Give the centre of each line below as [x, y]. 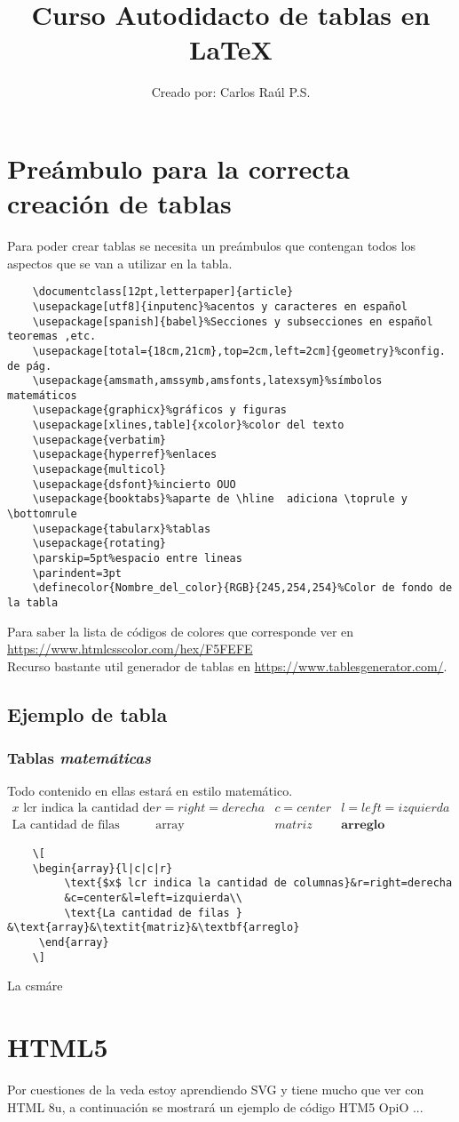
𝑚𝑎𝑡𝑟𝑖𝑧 [293, 825]
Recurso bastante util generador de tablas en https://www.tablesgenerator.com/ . [227, 665]
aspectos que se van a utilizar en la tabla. [120, 263]
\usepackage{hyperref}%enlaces [125, 455]
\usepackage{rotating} [99, 544]
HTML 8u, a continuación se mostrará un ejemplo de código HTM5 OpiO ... [215, 1106]
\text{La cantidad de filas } [153, 913]
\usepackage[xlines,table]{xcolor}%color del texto [188, 425]
